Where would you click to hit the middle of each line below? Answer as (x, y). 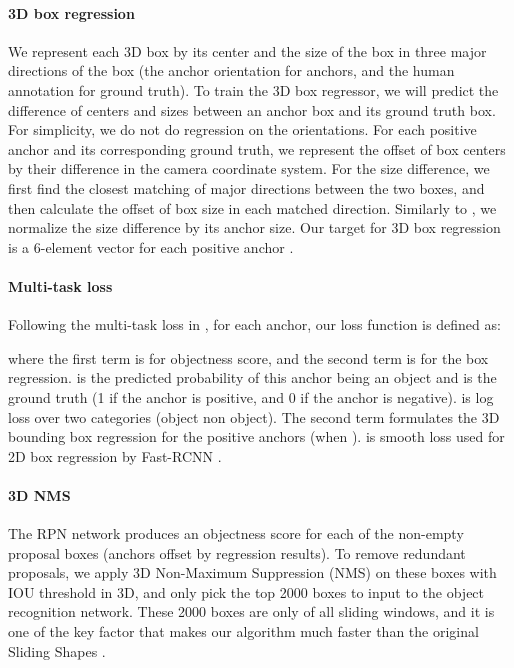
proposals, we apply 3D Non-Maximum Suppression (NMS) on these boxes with (252, 572)
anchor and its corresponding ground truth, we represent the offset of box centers (257, 148)
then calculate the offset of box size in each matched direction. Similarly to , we (252, 207)
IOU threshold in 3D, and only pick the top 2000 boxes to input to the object (246, 591)
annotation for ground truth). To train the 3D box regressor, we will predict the (253, 89)
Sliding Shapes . (57, 650)
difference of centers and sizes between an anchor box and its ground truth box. (252, 109)
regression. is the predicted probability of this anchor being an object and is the (252, 377)
